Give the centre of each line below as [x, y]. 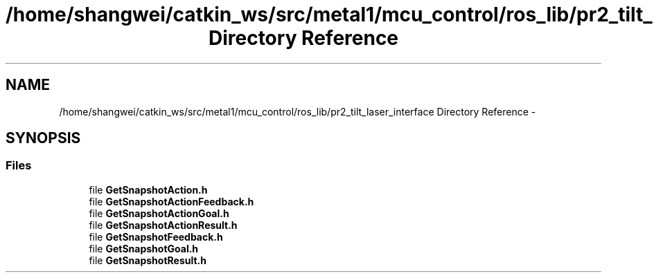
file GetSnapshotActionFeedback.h [171, 201]
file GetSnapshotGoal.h [144, 248]
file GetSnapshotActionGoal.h [159, 213]
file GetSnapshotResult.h [148, 260]
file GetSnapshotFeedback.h [156, 237]
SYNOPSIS [43, 138]
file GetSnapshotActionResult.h [163, 225]
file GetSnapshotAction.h [148, 189]
